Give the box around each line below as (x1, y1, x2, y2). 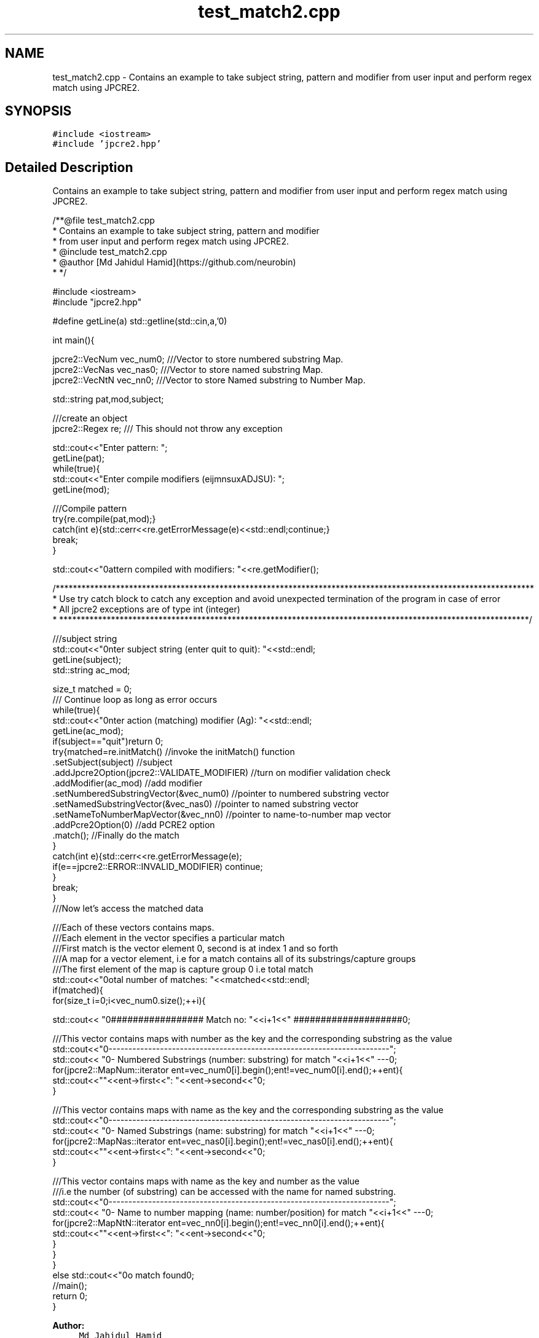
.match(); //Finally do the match (52, 830, 179, 841)
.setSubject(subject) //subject (52, 757, 173, 768)
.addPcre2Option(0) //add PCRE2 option (52, 820, 215, 831)
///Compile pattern (52, 503, 127, 514)
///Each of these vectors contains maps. (52, 922, 214, 933)
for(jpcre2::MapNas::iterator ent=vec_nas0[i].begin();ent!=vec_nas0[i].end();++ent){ (52, 1136, 393, 1147)
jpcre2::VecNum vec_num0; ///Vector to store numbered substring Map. (52, 354, 344, 365)
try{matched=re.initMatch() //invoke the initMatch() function (52, 746, 295, 757)
